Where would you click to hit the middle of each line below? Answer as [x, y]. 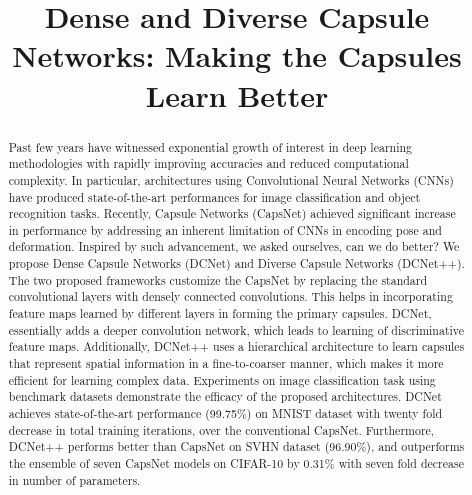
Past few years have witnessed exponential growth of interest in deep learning [210, 146]
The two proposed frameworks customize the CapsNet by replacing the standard [218, 279]
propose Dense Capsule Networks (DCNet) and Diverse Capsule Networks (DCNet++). [236, 263]
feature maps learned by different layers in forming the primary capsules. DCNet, [220, 313]
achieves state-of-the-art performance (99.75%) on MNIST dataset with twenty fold [225, 413]
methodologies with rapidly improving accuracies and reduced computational [208, 163]
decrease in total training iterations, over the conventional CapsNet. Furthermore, [221, 429]
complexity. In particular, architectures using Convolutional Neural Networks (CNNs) [231, 179]
